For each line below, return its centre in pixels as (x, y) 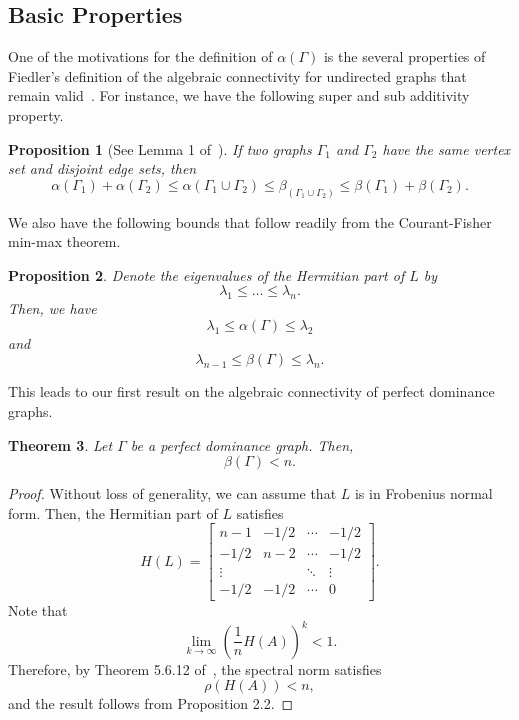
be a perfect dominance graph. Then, (242, 444)
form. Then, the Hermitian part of (113, 512)
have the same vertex (446, 148)
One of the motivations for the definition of (140, 56)
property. (36, 114)
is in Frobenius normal (423, 493)
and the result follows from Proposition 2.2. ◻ (151, 703)
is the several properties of (404, 56)
